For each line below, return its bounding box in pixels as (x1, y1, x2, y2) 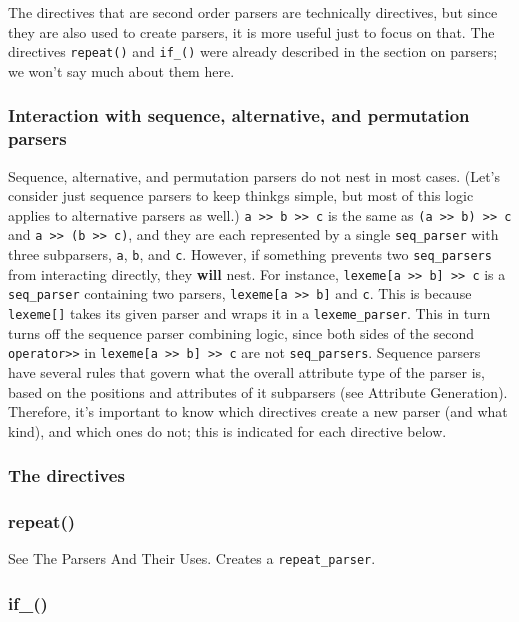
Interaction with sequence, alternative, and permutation (8, 103, 470, 128)
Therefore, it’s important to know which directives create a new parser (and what (8, 401, 508, 422)
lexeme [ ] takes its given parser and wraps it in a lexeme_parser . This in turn (8, 303, 491, 324)
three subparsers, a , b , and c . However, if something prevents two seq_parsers (8, 244, 492, 265)
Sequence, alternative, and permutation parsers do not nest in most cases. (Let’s (8, 165, 501, 186)
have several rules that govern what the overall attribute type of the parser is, (8, 361, 485, 382)
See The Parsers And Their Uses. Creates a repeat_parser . (8, 548, 376, 569)
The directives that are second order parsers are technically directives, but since (8, 2, 498, 22)
